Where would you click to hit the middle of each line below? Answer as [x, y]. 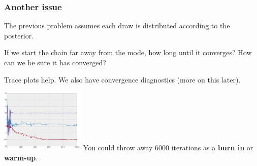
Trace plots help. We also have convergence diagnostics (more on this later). [122, 79]
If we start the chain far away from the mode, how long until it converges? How [128, 52]
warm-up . [21, 157]
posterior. [19, 35]
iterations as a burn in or [212, 147]
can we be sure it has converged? [55, 62]
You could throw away [118, 147]
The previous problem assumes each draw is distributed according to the [117, 26]
